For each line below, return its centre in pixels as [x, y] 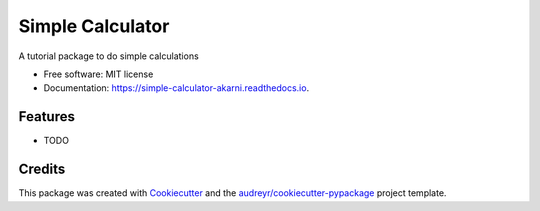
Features [46, 116]
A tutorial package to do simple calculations [108, 56]
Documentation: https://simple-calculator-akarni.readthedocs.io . [176, 88]
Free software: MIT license [98, 74]
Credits [42, 169]
